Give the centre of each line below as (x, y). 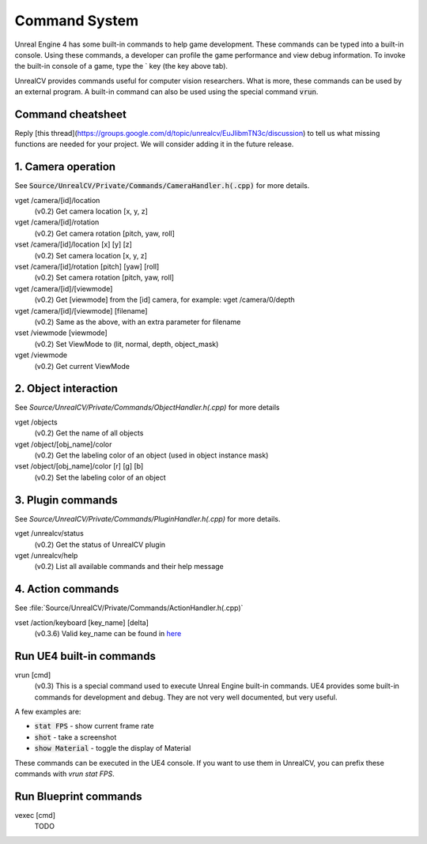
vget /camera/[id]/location (57, 200)
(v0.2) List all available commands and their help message (129, 567)
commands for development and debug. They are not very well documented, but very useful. (186, 697)
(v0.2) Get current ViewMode (82, 366)
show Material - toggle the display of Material (113, 748)
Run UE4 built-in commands (85, 656)
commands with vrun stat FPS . (64, 774)
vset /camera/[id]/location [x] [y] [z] (73, 244)
